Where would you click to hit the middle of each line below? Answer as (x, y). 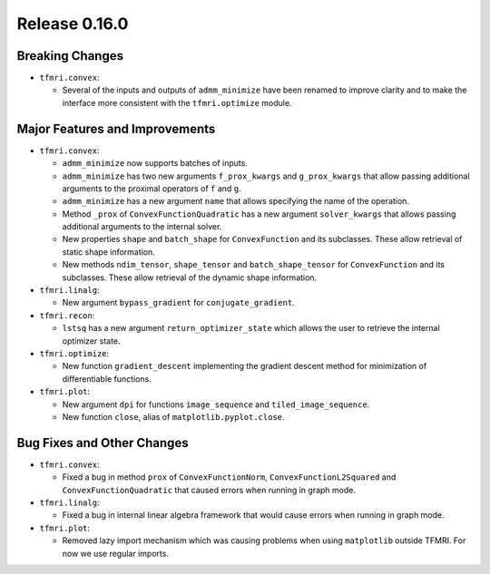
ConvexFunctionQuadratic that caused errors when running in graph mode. (209, 490)
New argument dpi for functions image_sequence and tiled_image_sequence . (216, 404)
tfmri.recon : (67, 315)
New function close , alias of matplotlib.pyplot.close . (173, 416)
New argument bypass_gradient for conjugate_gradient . (178, 303)
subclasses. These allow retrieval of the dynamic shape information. (190, 277)
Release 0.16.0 (73, 24)
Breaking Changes (70, 56)
